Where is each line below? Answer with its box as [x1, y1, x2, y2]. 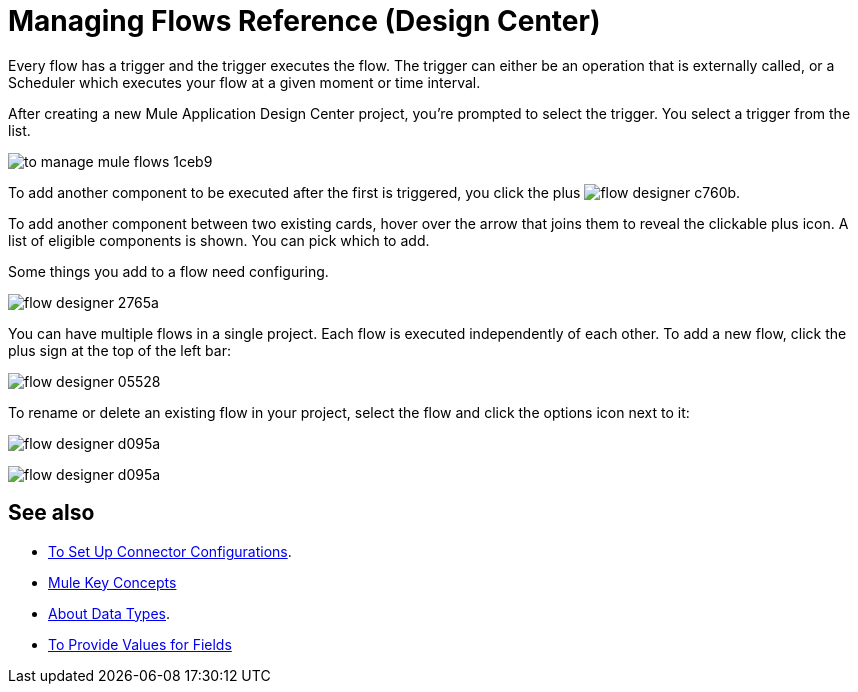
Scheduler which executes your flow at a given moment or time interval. [8, 73, 481, 91]
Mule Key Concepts [48, 573, 177, 591]
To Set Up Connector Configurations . [48, 542, 292, 560]
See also [8, 500, 95, 526]
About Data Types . [48, 604, 171, 622]
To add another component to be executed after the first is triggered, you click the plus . [8, 183, 741, 201]
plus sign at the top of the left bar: [8, 341, 231, 359]
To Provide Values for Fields [48, 635, 232, 653]
